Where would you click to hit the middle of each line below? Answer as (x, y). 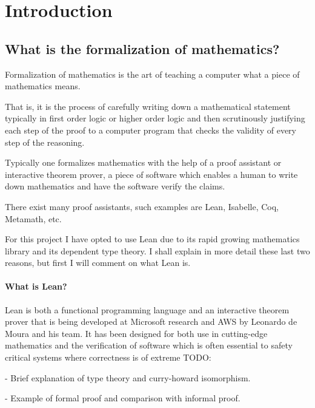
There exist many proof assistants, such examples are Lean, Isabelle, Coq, (142, 206)
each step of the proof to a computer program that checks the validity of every (151, 130)
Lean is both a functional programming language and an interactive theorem (147, 309)
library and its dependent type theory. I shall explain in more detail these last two (157, 250)
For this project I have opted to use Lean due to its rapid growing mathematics (152, 239)
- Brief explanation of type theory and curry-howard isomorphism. (128, 377)
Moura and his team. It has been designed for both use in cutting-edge (136, 333)
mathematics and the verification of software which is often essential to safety (149, 345)
